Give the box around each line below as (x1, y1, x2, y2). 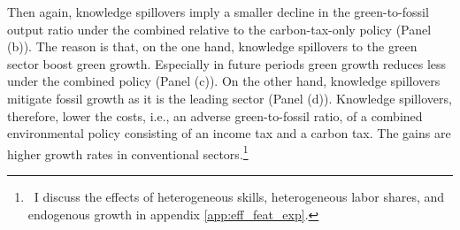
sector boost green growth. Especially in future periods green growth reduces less (7, 54, 447, 73)
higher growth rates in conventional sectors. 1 (7, 142, 249, 163)
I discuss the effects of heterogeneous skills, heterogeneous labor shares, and (34, 188, 445, 205)
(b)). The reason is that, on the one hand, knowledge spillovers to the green (7, 37, 418, 56)
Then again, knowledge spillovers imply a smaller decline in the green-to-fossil (7, 3, 429, 20)
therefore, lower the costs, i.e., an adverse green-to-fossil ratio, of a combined (7, 106, 423, 125)
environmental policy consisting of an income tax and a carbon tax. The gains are (7, 124, 451, 142)
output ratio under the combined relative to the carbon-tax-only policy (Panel (7, 19, 432, 38)
